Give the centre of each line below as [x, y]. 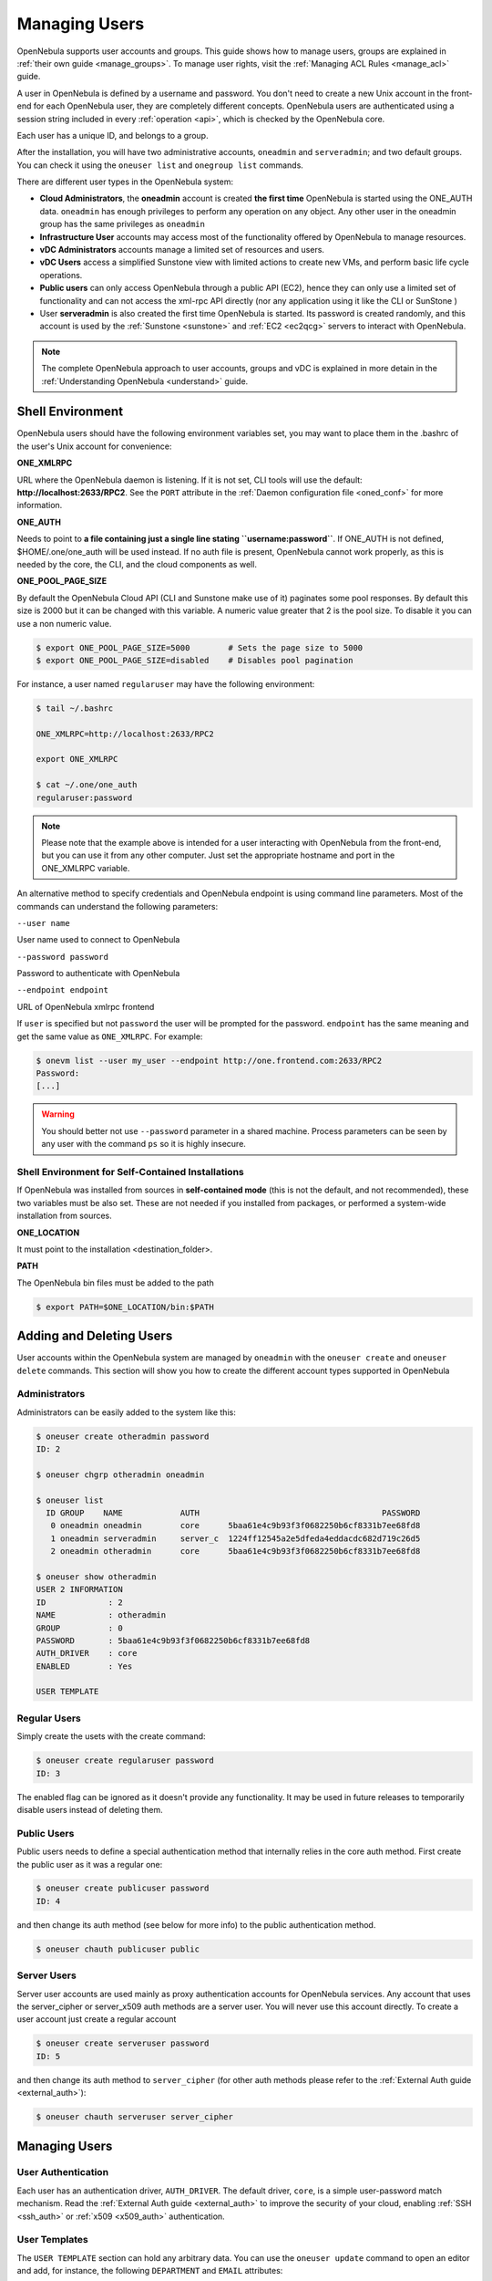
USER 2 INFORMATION [79, 1589]
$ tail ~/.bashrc [75, 708]
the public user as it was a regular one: [90, 1864]
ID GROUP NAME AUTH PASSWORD [233, 1513]
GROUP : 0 [79, 1628]
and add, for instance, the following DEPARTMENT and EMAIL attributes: [150, 2271]
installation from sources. [65, 1216]
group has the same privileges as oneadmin [122, 224]
